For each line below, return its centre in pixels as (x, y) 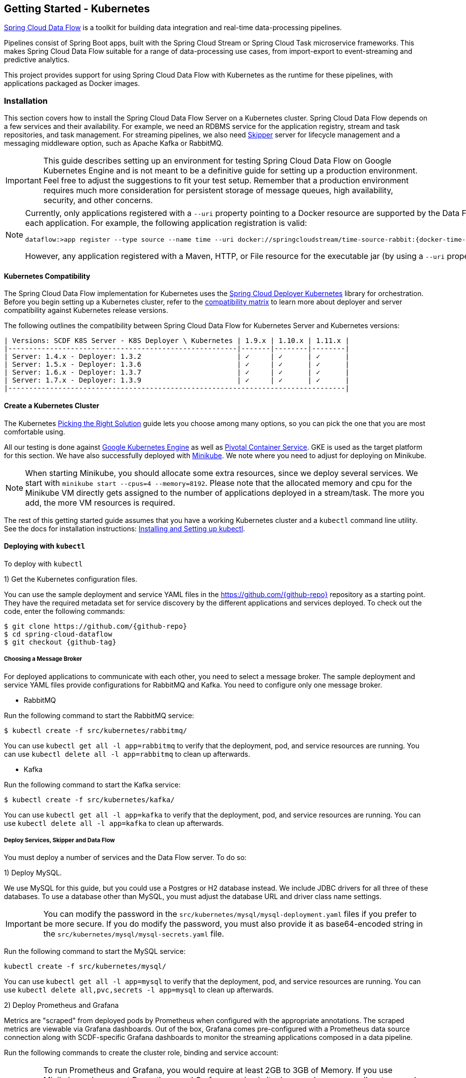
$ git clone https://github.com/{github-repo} (96, 626)
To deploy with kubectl (43, 563)
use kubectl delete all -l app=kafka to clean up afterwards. (114, 823)
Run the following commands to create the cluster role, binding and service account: (141, 1053)
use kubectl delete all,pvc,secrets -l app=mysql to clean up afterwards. (139, 990)
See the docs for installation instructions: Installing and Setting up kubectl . (125, 528)
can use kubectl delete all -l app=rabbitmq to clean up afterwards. (127, 754)
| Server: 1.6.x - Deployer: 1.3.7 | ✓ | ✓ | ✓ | (177, 372)
